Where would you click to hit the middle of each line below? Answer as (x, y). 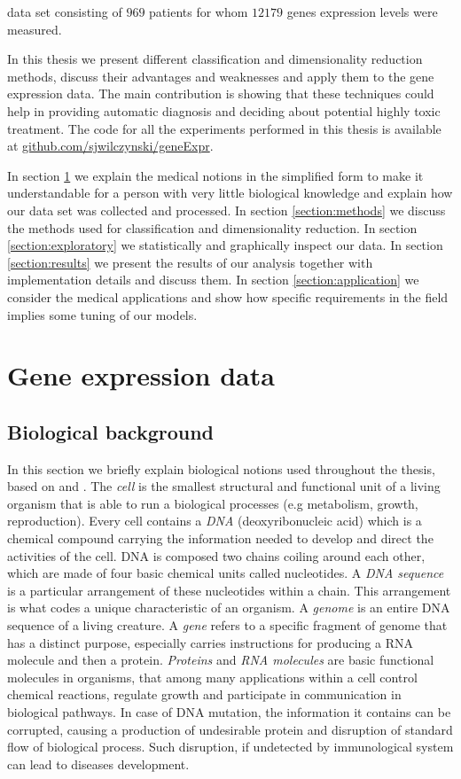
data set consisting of (65, 12)
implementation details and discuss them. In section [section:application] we (213, 280)
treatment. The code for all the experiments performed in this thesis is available (224, 128)
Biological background (111, 431)
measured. (35, 29)
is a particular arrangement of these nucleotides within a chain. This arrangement (229, 590)
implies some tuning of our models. (102, 314)
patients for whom (199, 12)
